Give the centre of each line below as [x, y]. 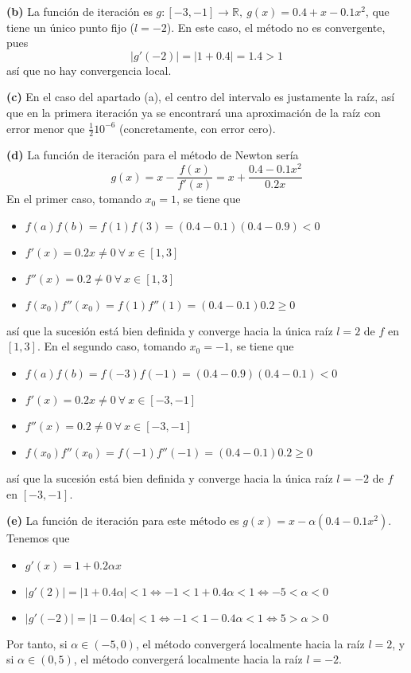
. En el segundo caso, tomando [111, 346]
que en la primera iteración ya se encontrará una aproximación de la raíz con [194, 112]
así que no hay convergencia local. [89, 70]
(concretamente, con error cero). [198, 128]
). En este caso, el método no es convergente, [276, 27]
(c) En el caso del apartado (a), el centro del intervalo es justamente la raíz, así [201, 97]
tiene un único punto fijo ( [71, 27]
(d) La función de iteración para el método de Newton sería [153, 155]
